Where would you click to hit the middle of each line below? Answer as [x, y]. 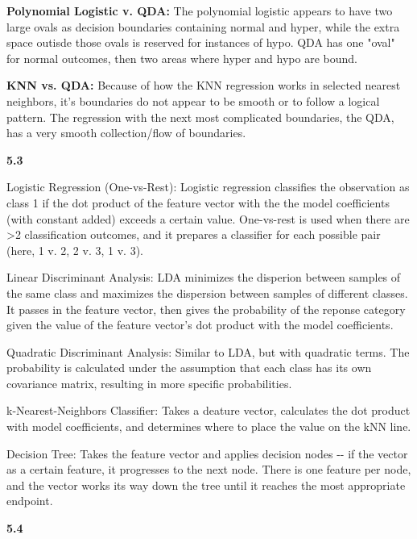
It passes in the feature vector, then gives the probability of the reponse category [206, 309]
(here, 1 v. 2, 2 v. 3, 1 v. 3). [75, 250]
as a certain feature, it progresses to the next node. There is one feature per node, [209, 469]
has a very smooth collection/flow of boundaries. [126, 133]
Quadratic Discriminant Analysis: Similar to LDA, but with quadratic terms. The [208, 351]
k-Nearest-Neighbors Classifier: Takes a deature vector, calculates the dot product [208, 410]
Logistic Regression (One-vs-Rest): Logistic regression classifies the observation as [208, 187]
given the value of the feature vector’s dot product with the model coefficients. [200, 325]
